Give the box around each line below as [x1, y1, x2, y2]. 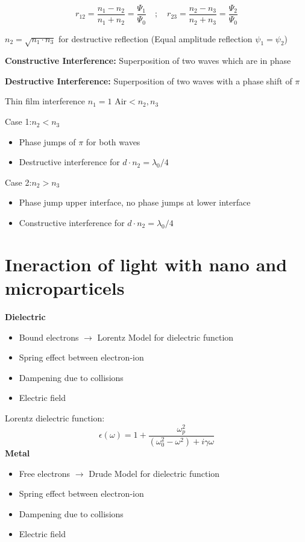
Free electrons [19, 467, 71, 479]
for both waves [86, 135, 140, 148]
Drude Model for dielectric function [89, 467, 220, 479]
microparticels [5, 276, 125, 300]
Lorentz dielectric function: [5, 411, 105, 424]
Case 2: [5, 175, 32, 188]
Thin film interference [5, 95, 86, 107]
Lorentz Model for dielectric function [97, 330, 234, 343]
